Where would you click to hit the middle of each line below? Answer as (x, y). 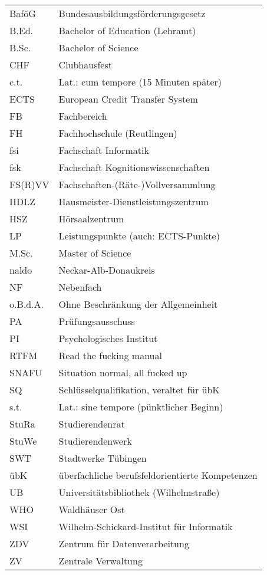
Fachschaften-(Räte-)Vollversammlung (137, 184)
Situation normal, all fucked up (123, 372)
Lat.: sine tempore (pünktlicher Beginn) (141, 407)
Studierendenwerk (95, 441)
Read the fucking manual (110, 355)
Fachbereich (83, 116)
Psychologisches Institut (108, 338)
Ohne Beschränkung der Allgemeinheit (138, 304)
